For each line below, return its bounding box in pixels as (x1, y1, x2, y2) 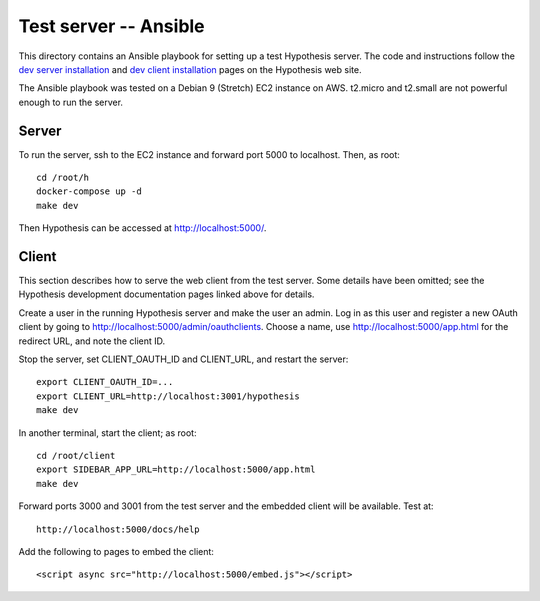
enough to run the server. (18, 96, 124, 108)
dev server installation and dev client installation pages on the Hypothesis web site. (18, 63, 362, 75)
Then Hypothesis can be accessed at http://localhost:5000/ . (18, 222, 267, 234)
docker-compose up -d (36, 186, 142, 197)
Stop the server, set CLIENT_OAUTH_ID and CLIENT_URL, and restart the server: (18, 353, 349, 365)
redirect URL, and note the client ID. (18, 335, 166, 347)
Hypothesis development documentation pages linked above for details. (18, 288, 315, 300)
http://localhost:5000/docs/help (36, 523, 200, 535)
